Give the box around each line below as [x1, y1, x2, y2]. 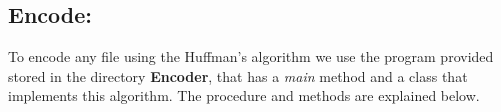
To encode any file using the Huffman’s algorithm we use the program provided [8, 46, 494, 67]
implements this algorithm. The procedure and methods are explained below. [8, 85, 480, 106]
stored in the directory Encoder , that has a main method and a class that [8, 65, 468, 86]
